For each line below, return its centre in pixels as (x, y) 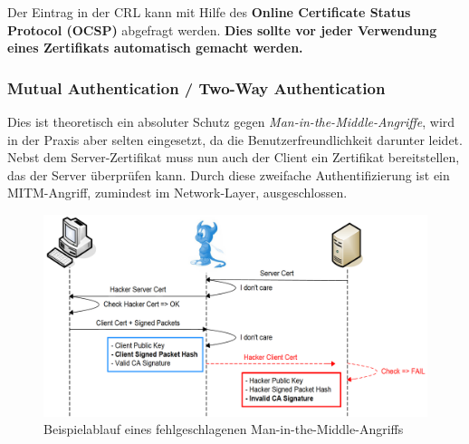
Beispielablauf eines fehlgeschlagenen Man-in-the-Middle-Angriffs (224, 429)
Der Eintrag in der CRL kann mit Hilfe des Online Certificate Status (209, 12)
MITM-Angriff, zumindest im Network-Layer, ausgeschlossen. (177, 193)
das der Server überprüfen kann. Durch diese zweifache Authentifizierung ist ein (229, 174)
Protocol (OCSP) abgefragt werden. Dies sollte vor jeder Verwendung (222, 29)
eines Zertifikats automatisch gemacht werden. (155, 48)
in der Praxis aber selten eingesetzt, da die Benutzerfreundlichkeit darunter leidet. (235, 139)
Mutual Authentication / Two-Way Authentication (196, 87)
